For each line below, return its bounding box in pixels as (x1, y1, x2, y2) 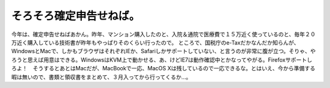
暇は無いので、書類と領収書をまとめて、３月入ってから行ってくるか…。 (11, 73, 192, 81)
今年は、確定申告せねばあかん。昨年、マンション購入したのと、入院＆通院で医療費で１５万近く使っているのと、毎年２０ (11, 31, 316, 38)
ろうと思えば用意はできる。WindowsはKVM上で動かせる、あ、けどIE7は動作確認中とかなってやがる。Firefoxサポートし (11, 56, 313, 64)
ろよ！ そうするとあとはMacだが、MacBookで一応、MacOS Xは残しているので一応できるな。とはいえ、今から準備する (11, 65, 316, 72)
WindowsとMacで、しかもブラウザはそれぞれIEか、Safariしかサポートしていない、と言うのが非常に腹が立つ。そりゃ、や (11, 48, 316, 55)
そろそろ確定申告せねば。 (11, 9, 141, 23)
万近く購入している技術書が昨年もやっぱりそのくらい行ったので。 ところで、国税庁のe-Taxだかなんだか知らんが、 (11, 38, 299, 46)
